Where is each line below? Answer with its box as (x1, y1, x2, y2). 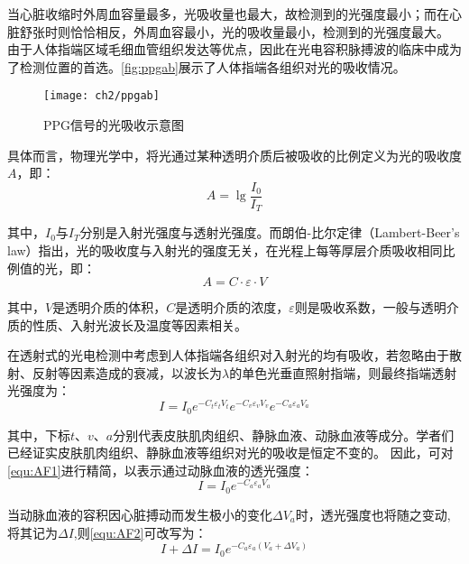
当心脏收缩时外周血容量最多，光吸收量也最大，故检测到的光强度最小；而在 (7, 5, 449, 23)
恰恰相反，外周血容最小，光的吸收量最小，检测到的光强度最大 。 (69, 22, 449, 41)
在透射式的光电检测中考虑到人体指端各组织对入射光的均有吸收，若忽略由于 (7, 346, 449, 365)
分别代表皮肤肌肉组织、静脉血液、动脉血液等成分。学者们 (113, 425, 455, 444)
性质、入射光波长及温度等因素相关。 (32, 315, 247, 334)
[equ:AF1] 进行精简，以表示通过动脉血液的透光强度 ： (7, 460, 314, 479)
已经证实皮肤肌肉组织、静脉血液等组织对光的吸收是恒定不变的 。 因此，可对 (7, 443, 454, 462)
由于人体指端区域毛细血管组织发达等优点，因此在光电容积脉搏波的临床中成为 (7, 40, 462, 59)
